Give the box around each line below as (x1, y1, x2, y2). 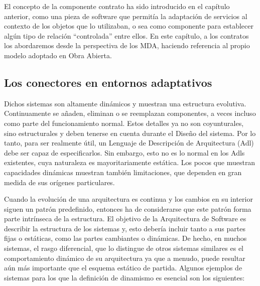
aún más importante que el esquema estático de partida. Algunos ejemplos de (4, 262, 242, 273)
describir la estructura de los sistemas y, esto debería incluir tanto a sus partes (4, 223, 245, 233)
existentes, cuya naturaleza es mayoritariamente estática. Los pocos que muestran (4, 157, 255, 168)
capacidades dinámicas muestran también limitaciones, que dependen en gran (4, 167, 242, 177)
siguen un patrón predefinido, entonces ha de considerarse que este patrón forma (4, 203, 251, 214)
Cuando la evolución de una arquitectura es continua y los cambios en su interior (4, 194, 253, 204)
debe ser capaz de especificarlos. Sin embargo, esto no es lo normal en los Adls (4, 147, 245, 158)
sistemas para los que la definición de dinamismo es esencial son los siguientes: (4, 272, 245, 282)
